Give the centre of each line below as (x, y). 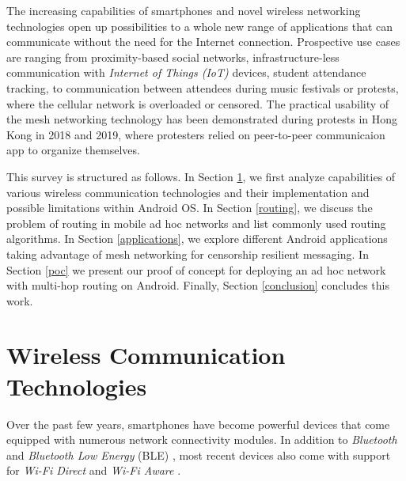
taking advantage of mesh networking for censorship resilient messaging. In (188, 254)
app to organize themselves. (73, 150)
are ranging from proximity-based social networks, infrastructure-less (173, 57)
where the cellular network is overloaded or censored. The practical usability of (198, 103)
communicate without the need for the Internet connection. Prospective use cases (203, 42)
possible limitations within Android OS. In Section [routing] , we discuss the (190, 208)
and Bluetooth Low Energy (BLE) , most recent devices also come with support (199, 454)
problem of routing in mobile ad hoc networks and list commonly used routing (196, 223)
